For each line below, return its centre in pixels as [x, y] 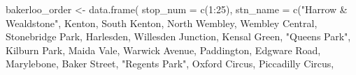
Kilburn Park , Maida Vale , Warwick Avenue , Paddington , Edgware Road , [163, 50]
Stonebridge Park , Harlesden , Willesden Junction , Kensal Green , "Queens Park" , [178, 36]
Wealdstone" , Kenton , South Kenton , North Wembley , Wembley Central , [162, 23]
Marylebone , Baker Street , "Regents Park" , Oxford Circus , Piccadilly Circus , [170, 64]
